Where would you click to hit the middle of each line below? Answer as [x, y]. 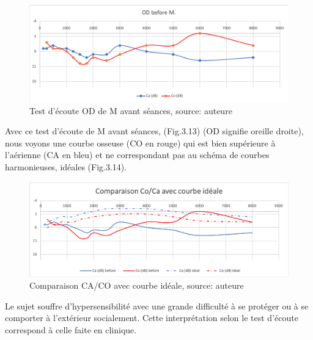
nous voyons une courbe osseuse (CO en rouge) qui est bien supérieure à [140, 143]
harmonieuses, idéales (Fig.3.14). [66, 166]
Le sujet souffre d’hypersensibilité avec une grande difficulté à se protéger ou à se [157, 306]
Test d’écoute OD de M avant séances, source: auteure [131, 110]
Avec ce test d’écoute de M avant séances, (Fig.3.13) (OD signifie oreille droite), [154, 131]
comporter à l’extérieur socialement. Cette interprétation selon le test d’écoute [152, 318]
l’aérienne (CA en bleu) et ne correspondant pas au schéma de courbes [137, 155]
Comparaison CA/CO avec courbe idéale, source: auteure [137, 285]
